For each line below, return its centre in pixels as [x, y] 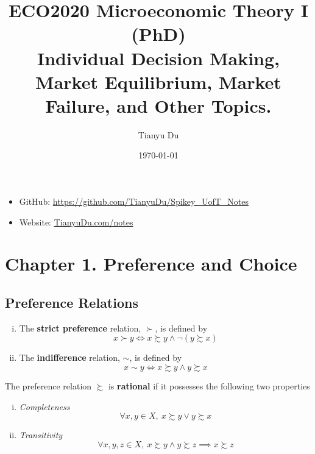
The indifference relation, [69, 357]
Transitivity [41, 435]
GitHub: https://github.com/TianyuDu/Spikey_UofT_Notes [134, 201]
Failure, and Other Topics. [158, 105]
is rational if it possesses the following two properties [209, 386]
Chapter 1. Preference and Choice [151, 264]
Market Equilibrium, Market [158, 81]
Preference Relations [72, 303]
